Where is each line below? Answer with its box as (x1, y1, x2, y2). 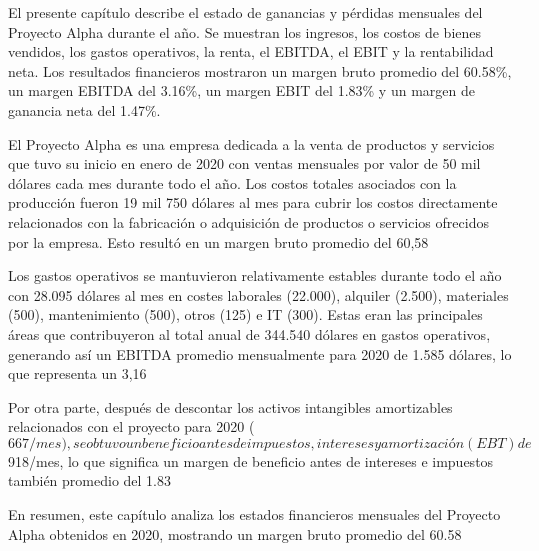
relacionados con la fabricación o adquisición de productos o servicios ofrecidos (8, 211, 489, 232)
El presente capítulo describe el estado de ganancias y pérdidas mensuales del (8, 2, 483, 22)
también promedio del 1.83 (8, 470, 171, 491)
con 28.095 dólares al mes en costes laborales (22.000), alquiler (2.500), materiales (8, 284, 509, 305)
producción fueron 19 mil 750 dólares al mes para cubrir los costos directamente (8, 192, 498, 213)
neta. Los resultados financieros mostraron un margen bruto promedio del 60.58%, (8, 60, 512, 81)
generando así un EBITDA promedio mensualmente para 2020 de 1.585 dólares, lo (8, 343, 512, 364)
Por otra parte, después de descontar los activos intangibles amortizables (8, 396, 453, 417)
